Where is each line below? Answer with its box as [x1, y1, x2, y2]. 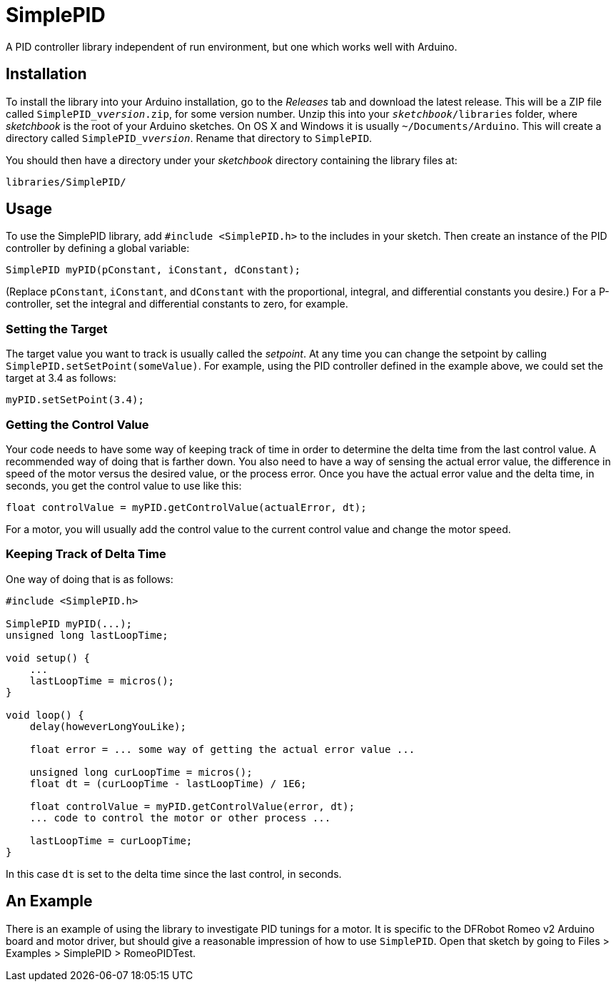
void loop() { [6, 709, 84, 721]
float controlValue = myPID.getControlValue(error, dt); [29, 800, 355, 812]
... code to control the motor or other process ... [29, 811, 331, 824]
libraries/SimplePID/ [6, 176, 126, 188]
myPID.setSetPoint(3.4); [6, 394, 144, 406]
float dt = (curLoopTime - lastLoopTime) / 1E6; [29, 777, 307, 789]
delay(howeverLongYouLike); [29, 720, 186, 732]
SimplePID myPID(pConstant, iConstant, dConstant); [6, 264, 301, 276]
